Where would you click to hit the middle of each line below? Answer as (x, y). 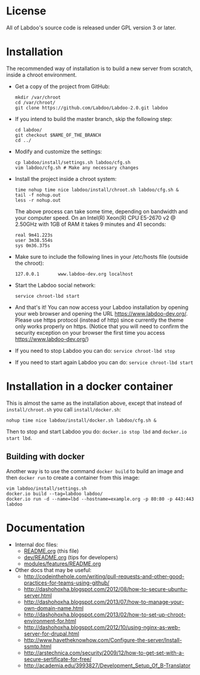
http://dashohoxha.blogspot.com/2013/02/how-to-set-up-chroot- (105, 615)
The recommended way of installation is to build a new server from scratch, (99, 68)
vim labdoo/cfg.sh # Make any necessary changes (77, 168)
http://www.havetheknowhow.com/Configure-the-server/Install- (103, 640)
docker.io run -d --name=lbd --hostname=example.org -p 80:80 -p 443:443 (100, 499)
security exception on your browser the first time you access (90, 332)
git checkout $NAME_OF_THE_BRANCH (58, 135)
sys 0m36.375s (32, 246)
